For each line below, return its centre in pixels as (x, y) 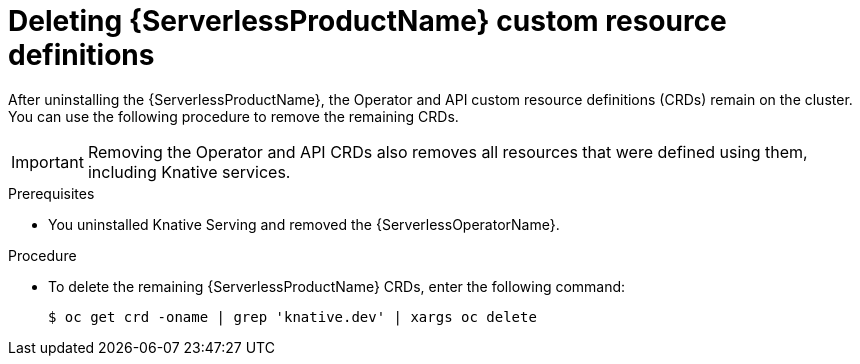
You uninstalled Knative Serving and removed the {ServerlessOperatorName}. (304, 224)
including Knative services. (189, 171)
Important (47, 161)
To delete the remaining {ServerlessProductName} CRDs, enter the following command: (337, 286)
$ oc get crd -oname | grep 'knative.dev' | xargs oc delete (292, 316)
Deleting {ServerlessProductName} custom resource (367, 21)
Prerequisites (51, 193)
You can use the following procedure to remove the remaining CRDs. (233, 116)
